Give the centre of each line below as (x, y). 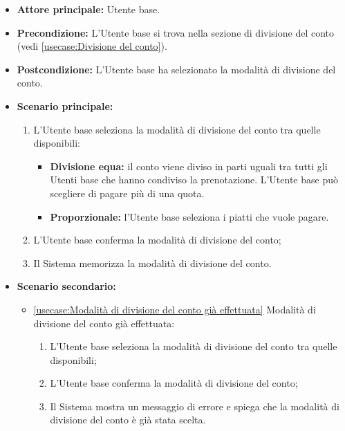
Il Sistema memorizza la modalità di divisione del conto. (152, 263)
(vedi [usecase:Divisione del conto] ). (92, 46)
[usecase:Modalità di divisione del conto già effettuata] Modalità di (175, 309)
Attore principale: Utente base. (88, 9)
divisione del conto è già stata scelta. (128, 420)
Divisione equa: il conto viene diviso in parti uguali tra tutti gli (189, 166)
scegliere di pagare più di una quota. (127, 193)
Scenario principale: (65, 106)
